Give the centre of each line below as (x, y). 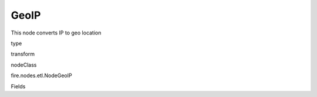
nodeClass (24, 65)
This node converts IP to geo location (56, 33)
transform (23, 54)
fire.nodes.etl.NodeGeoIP (42, 75)
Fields (18, 86)
